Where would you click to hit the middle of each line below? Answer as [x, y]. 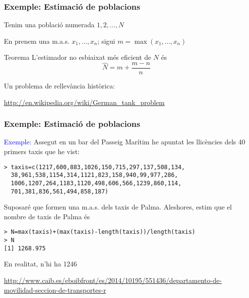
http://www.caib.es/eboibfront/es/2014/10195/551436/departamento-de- [113, 280]
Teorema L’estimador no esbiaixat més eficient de [78, 57]
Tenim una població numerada [49, 25]
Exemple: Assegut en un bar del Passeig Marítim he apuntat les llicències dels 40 [125, 142]
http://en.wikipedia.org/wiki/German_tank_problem [84, 102]
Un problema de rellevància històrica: [60, 86]
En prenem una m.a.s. [37, 41]
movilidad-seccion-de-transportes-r [55, 289]
